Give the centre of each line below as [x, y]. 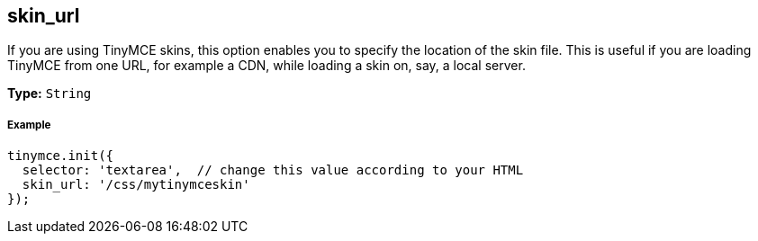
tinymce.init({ [61, 156]
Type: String [50, 94]
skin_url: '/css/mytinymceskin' [136, 185]
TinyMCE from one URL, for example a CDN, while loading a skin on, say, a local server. [266, 66]
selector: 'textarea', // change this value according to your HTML [273, 170]
